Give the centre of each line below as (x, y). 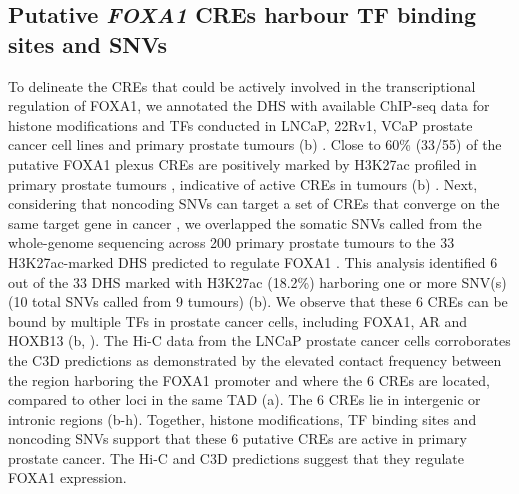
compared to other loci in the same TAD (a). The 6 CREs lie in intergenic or (244, 399)
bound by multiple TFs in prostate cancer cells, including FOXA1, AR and (238, 320)
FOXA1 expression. (67, 477)
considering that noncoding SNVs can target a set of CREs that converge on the (254, 203)
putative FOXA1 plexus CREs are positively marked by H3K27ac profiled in (242, 163)
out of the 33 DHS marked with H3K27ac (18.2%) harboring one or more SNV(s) (257, 281)
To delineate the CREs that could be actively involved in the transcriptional (242, 85)
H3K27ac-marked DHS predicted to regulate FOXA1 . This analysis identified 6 (253, 261)
